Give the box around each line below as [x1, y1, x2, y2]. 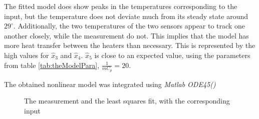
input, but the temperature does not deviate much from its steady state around [4, 10, 248, 21]
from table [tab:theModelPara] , [4, 59, 100, 70]
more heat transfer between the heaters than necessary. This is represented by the [4, 40, 255, 50]
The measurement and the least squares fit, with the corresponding [24, 95, 230, 106]
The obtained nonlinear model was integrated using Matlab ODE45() [4, 78, 216, 89]
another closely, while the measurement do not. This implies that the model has [4, 30, 249, 40]
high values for [4, 49, 49, 60]
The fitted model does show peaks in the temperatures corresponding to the [4, 1, 237, 11]
